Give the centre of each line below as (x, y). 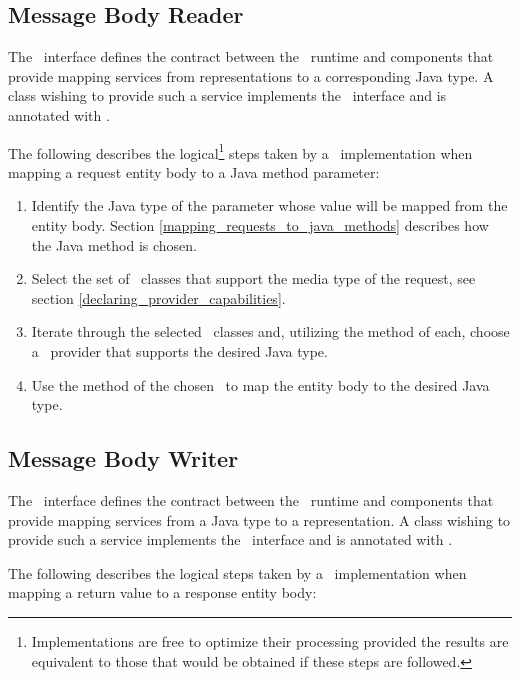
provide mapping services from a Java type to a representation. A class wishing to (259, 519)
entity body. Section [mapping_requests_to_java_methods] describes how (260, 225)
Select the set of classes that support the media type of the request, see (253, 278)
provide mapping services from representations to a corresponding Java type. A (251, 75)
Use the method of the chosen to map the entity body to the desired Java (260, 384)
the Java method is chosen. (114, 244)
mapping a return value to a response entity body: (162, 592)
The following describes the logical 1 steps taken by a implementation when (240, 151)
